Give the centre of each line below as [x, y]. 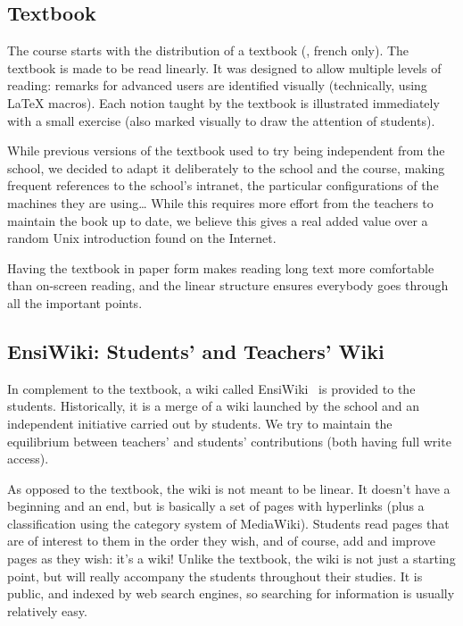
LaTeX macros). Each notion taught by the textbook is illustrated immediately [223, 102]
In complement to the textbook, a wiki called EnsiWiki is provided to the [211, 388]
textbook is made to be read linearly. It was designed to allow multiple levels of [224, 67]
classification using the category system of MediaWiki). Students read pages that [228, 523]
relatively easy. [47, 610]
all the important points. [75, 302]
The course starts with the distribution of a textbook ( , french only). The [208, 50]
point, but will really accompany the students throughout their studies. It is [215, 576]
